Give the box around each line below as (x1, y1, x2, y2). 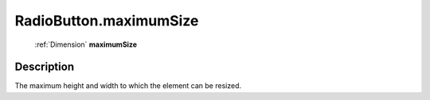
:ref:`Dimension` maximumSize (34, 40, 138, 49)
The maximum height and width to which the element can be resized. (14, 81, 242, 90)
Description (14, 60, 75, 74)
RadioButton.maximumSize (14, 12, 199, 29)
